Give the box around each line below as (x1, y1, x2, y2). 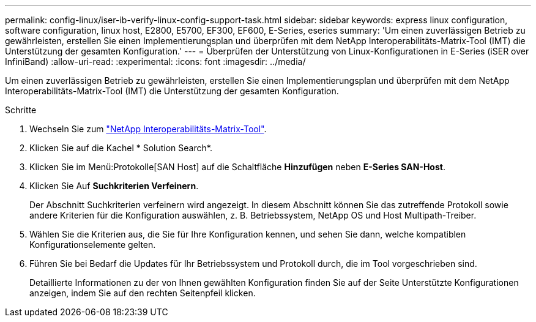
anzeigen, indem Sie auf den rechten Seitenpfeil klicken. (29, 288, 256, 298)
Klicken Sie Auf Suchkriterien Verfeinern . (29, 181, 199, 191)
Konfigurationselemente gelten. (29, 239, 156, 250)
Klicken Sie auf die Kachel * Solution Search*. (29, 143, 212, 153)
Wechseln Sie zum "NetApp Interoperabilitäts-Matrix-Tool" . (29, 124, 267, 134)
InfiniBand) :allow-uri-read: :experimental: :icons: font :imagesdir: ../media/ (5, 56, 306, 67)
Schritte (5, 105, 37, 115)
